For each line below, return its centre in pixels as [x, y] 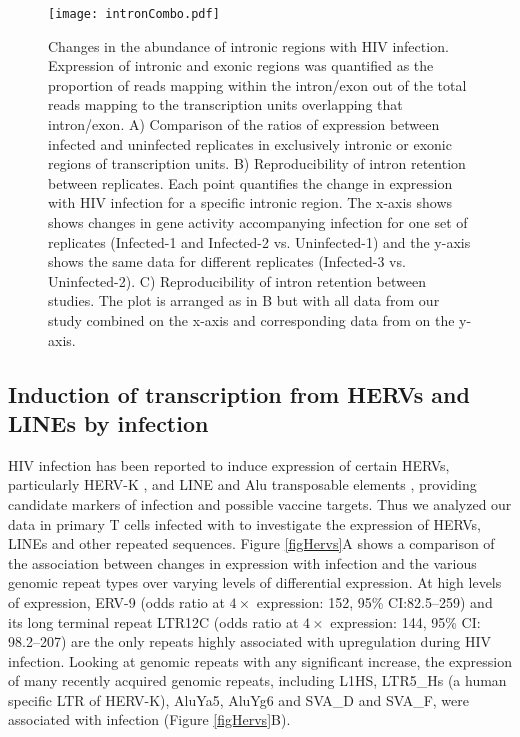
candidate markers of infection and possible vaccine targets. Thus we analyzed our [260, 503]
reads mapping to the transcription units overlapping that [225, 104]
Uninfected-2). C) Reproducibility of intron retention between [237, 280]
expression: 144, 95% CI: [405, 621]
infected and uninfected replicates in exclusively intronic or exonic [250, 143]
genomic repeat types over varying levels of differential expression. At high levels [255, 582]
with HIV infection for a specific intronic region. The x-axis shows [250, 202]
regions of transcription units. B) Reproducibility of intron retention [257, 163]
